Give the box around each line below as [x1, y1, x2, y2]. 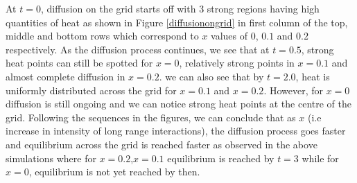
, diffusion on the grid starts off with [40, 1, 196, 15]
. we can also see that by [159, 69, 264, 83]
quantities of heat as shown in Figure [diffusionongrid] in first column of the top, [6, 15, 348, 29]
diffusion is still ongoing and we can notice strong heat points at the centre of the [6, 96, 351, 111]
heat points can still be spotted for [6, 55, 153, 70]
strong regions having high [207, 1, 320, 15]
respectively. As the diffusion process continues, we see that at [6, 42, 270, 56]
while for [302, 150, 339, 165]
